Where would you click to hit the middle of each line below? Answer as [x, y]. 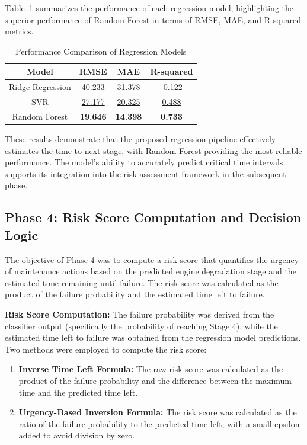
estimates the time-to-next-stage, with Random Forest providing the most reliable [153, 150]
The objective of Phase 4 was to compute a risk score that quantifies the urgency [152, 259]
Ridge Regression [40, 87]
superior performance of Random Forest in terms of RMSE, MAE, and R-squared [153, 19]
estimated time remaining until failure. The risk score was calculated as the [142, 282]
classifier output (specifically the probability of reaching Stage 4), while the [141, 326]
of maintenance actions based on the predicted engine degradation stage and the [151, 271]
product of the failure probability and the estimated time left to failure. [135, 294]
